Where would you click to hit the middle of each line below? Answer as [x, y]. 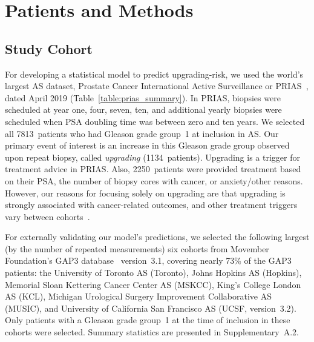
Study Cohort [49, 48]
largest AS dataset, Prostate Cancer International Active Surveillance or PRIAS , [157, 86]
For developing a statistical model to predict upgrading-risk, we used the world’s [154, 74]
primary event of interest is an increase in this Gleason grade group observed [147, 145]
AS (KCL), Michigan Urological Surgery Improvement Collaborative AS [139, 296]
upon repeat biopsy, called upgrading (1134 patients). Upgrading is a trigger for [152, 157]
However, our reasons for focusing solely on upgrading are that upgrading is [145, 193]
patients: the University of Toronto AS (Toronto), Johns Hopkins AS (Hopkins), [153, 273]
